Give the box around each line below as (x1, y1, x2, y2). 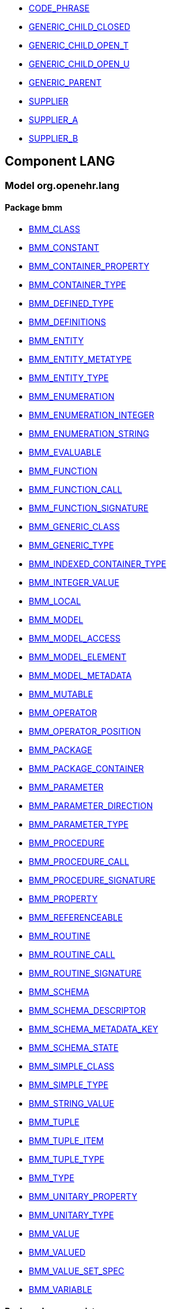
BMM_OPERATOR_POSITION (29, 726, 141, 737)
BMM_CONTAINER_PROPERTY (29, 261, 149, 272)
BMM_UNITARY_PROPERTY (29, 1191, 138, 1202)
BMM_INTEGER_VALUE (29, 577, 120, 588)
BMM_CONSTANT (29, 242, 99, 253)
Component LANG (5, 154, 115, 169)
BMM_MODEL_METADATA (29, 670, 132, 681)
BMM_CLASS (29, 224, 81, 235)
